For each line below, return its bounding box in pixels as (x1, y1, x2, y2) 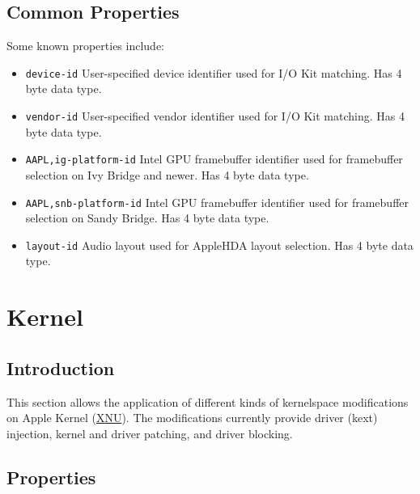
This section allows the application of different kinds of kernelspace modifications (6, 393, 409, 410)
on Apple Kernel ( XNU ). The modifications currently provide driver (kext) (6, 409, 378, 426)
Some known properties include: (6, 37, 165, 54)
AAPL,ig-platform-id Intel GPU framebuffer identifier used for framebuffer (25, 150, 403, 167)
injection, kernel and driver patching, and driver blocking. (6, 424, 293, 441)
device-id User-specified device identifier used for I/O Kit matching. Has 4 (25, 64, 402, 81)
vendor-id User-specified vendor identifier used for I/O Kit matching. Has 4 (25, 108, 405, 125)
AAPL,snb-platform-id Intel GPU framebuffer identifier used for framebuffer (25, 193, 409, 210)
